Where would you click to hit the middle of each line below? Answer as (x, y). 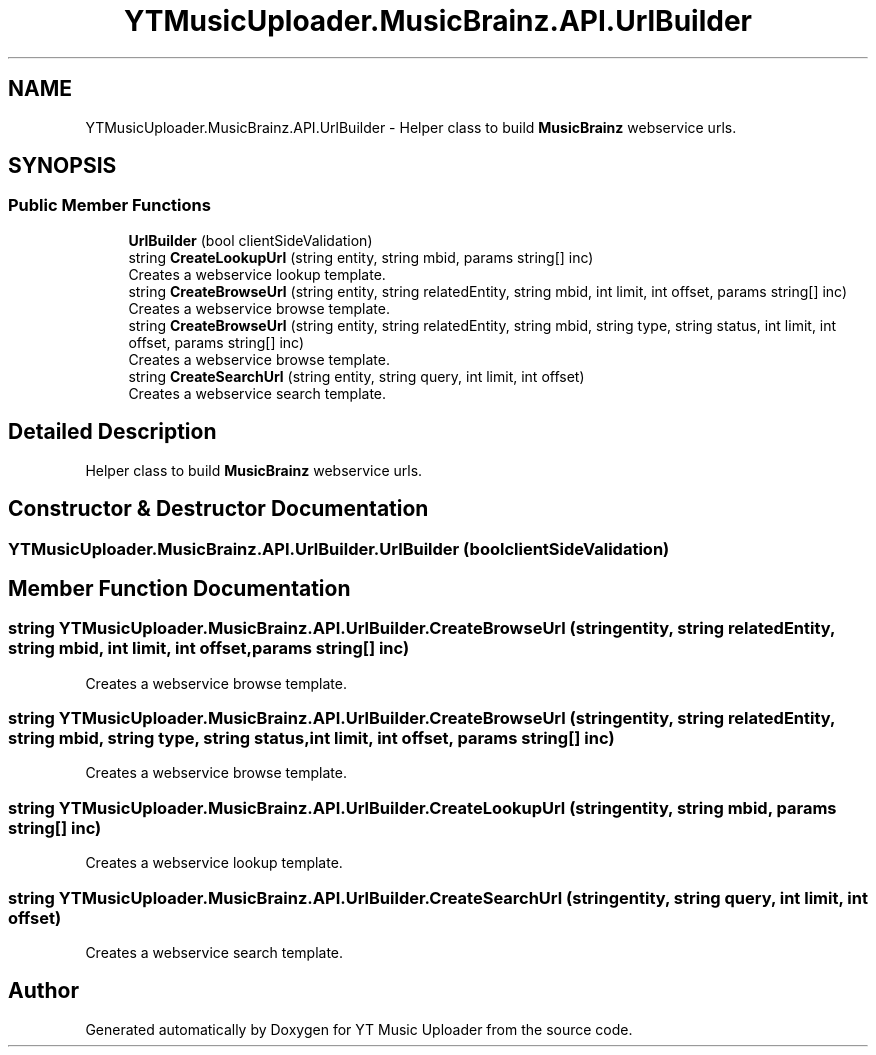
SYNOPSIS (62, 166)
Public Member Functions (109, 205)
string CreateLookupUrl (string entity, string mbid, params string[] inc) (361, 257)
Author (43, 991)
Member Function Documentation (179, 588)
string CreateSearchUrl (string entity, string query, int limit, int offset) (356, 376)
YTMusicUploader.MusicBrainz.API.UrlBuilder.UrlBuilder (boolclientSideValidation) (339, 548)
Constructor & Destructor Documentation (218, 509)
